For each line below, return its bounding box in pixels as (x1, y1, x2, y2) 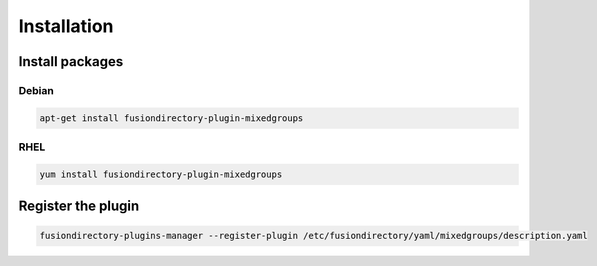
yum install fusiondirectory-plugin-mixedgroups (39, 168, 283, 180)
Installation (18, 15, 114, 37)
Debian (18, 83, 54, 97)
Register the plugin (18, 198, 140, 215)
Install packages (18, 53, 124, 70)
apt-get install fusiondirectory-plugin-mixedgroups (39, 112, 304, 124)
